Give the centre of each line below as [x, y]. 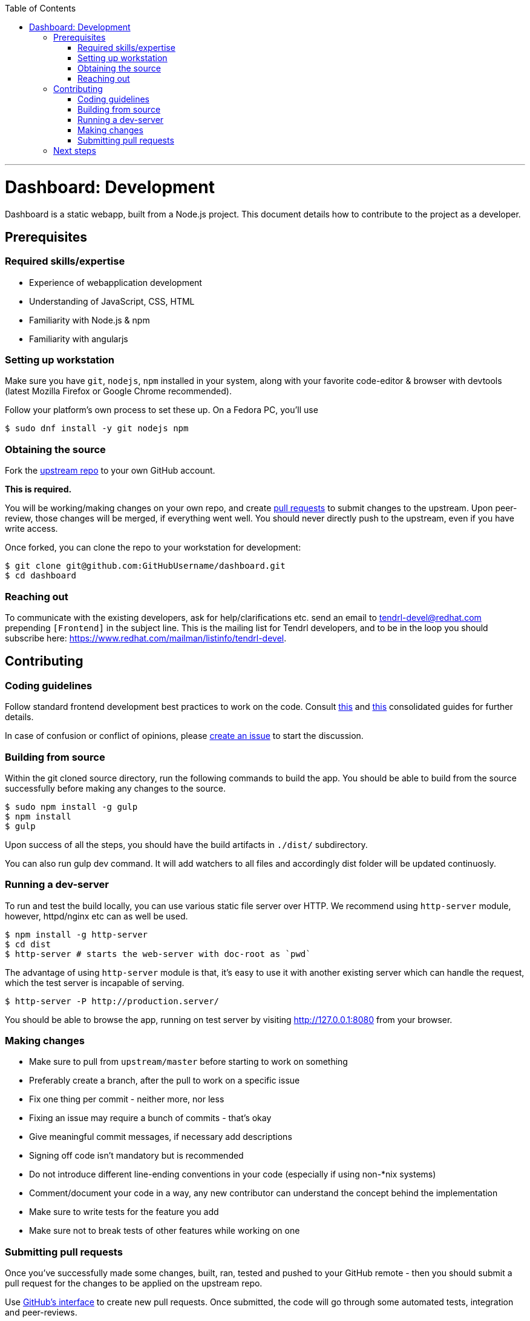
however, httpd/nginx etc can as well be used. [97, 916]
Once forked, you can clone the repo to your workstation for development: [153, 548]
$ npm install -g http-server [77, 934]
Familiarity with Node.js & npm [90, 320]
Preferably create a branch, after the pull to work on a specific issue [165, 1081]
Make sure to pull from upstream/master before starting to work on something [188, 1062]
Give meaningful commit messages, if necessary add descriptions [161, 1137]
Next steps [75, 151]
